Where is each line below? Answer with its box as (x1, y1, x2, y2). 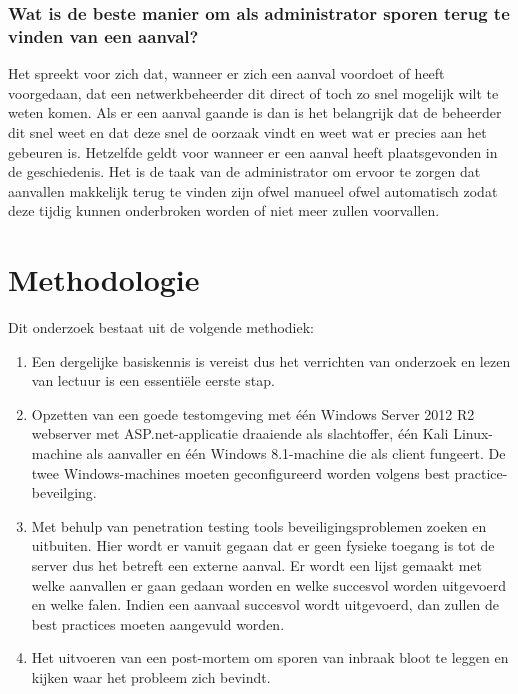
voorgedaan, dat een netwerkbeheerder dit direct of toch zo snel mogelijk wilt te (8, 82, 499, 103)
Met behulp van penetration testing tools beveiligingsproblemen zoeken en (31, 515, 487, 536)
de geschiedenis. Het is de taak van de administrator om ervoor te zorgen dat (8, 161, 481, 182)
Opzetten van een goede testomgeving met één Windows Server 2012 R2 (31, 403, 475, 424)
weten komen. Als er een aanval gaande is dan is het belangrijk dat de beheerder (8, 102, 502, 123)
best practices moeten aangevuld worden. (31, 613, 285, 634)
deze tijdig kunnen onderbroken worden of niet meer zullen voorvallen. (8, 200, 440, 221)
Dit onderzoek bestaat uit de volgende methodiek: (8, 317, 314, 338)
